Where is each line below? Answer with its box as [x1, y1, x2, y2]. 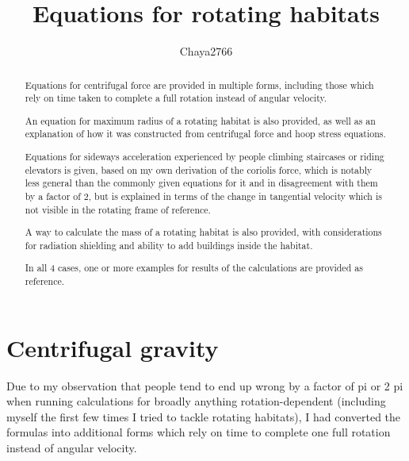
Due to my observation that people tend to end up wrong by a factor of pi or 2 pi [6, 377, 403, 394]
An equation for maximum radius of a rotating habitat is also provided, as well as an [25, 113, 376, 127]
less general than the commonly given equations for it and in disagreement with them [25, 176, 378, 190]
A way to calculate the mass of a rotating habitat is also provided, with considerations [25, 225, 382, 239]
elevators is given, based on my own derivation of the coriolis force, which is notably [25, 163, 373, 176]
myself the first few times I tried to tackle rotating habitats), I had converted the [6, 408, 401, 425]
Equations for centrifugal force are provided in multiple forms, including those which [25, 78, 374, 91]
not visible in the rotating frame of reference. [25, 202, 211, 216]
